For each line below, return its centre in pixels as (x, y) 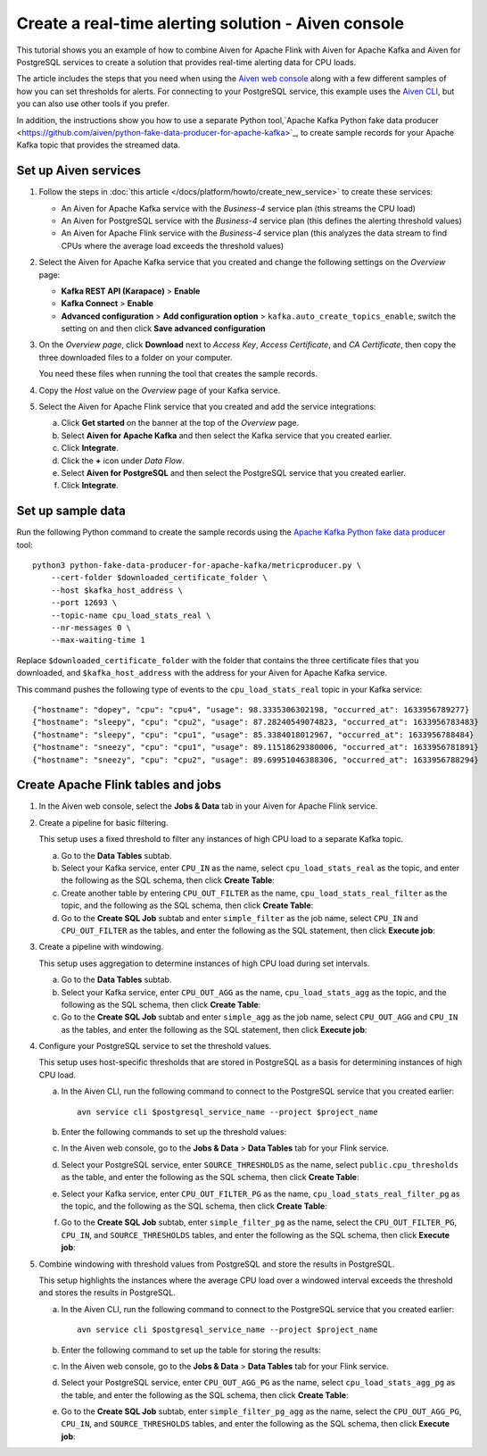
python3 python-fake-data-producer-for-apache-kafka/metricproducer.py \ (197, 566)
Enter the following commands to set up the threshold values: (174, 1132)
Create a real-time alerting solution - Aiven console (210, 23)
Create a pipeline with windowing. (101, 947)
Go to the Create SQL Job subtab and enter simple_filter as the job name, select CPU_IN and (239, 918)
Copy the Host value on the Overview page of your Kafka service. (160, 390)
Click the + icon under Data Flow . (123, 461)
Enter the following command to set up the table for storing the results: (191, 1350)
